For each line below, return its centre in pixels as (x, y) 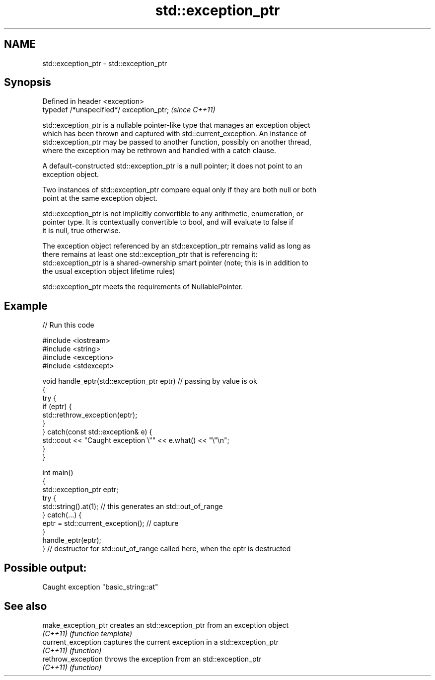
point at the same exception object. (100, 198)
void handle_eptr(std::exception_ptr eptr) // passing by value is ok (150, 381)
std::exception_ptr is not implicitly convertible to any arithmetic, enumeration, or (173, 214)
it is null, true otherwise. (81, 231)
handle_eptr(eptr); (72, 540)
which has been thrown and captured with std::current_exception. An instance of (174, 134)
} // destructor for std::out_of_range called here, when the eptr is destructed (167, 549)
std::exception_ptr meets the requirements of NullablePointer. (143, 287)
